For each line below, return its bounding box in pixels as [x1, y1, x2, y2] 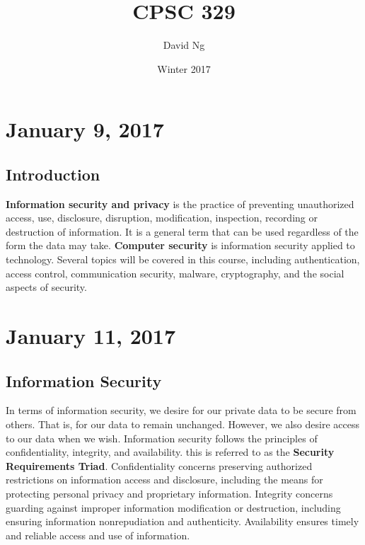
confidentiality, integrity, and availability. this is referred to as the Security [6, 444, 335, 459]
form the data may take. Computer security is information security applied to [6, 238, 355, 253]
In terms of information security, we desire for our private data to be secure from [6, 403, 357, 418]
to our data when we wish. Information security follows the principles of [6, 430, 318, 445]
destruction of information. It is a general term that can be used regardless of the [6, 224, 359, 239]
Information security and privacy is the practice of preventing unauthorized [6, 196, 354, 211]
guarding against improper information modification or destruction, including [6, 500, 341, 515]
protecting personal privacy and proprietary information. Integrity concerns [6, 486, 333, 500]
